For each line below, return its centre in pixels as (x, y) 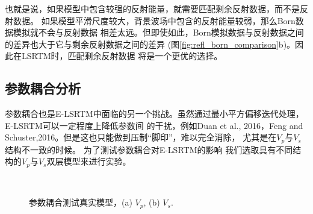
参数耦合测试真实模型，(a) (81, 202)
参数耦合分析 (43, 88)
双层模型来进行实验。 (89, 161)
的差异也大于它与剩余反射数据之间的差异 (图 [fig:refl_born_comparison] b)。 (150, 44)
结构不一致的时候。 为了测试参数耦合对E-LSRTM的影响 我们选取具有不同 (149, 149)
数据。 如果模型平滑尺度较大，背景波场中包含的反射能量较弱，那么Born (154, 20)
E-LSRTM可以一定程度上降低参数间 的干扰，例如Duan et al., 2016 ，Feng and (154, 125)
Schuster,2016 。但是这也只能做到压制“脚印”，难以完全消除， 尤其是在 (141, 137)
